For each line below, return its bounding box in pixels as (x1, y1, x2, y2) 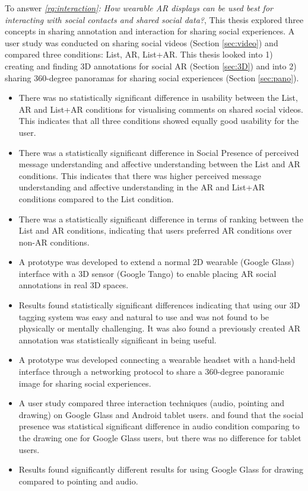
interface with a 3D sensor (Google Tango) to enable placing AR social (18, 267, 277, 279)
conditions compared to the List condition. (18, 192, 174, 205)
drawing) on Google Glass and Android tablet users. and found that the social (18, 408, 304, 420)
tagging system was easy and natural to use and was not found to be (18, 310, 269, 323)
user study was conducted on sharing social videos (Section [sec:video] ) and (5, 36, 278, 49)
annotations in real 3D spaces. (18, 279, 129, 291)
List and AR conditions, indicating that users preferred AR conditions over (18, 224, 292, 237)
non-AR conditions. (18, 235, 90, 248)
